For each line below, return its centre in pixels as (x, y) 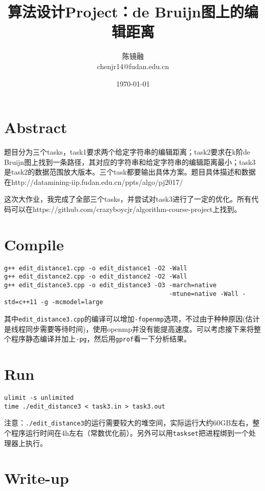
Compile (34, 244)
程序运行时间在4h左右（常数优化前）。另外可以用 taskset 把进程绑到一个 (130, 433)
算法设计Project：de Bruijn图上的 (126, 12)
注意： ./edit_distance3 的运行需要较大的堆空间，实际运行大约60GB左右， (128, 423)
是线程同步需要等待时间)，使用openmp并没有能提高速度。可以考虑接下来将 (129, 328)
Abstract (36, 127)
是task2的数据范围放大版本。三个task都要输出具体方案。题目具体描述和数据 (130, 172)
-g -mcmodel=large (72, 302)
